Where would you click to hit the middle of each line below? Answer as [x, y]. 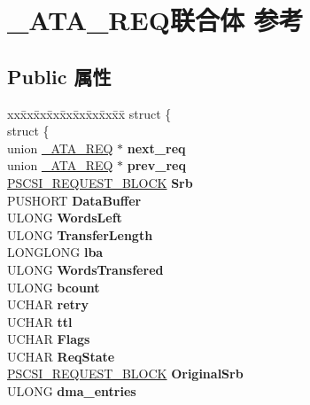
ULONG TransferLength [80, 234]
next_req [156, 148]
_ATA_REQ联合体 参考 [155, 20]
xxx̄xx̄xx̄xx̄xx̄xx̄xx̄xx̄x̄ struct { [89, 113]
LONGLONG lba [55, 252]
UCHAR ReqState [61, 356]
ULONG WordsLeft [65, 218]
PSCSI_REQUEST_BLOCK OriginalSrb [125, 374]
